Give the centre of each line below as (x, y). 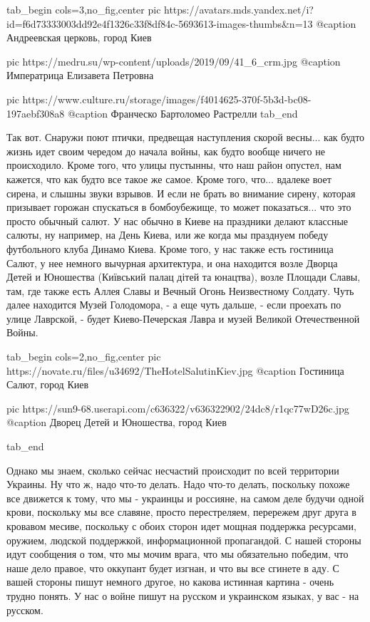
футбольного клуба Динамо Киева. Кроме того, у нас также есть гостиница (170, 248)
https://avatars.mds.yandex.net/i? (239, 9)
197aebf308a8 (36, 113)
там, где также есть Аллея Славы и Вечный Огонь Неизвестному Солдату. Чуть (180, 290)
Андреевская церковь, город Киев (79, 37)
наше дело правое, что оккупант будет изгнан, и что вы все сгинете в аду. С (173, 567)
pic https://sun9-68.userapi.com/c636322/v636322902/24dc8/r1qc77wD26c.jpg (178, 408)
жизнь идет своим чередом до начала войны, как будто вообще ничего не (166, 151)
